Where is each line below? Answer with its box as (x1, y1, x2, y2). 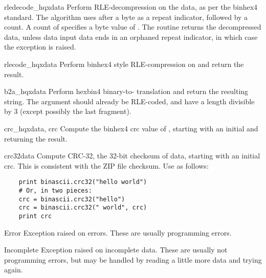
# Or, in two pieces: (18, 187, 92, 194)
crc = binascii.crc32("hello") (18, 195, 125, 203)
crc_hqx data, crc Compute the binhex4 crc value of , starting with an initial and (4, 123, 258, 133)
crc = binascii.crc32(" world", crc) (18, 204, 147, 212)
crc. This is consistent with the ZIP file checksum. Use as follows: (4, 160, 209, 171)
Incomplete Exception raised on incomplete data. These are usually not (4, 244, 228, 255)
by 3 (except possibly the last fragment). (4, 106, 131, 117)
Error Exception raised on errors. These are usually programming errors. (4, 227, 232, 238)
